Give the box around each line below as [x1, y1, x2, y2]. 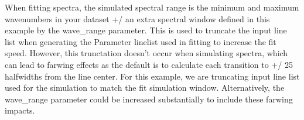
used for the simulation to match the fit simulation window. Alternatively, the [5, 81, 285, 94]
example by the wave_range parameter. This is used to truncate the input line [5, 24, 287, 36]
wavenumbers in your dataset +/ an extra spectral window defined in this [5, 12, 270, 25]
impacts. [5, 104, 35, 116]
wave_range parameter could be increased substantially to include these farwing [5, 92, 293, 105]
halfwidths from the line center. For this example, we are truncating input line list [5, 70, 300, 82]
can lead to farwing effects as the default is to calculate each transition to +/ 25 [5, 58, 293, 70]
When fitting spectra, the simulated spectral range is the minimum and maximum [5, 1, 299, 13]
